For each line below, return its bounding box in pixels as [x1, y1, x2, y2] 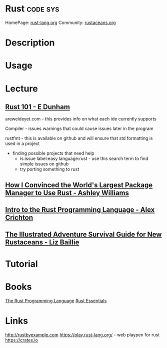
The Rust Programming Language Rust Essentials [5, 297, 107, 303]
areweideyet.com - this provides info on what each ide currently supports [5, 116, 156, 122]
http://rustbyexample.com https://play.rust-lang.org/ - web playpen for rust [5, 331, 160, 337]
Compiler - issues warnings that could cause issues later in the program [5, 125, 153, 131]
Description [5, 37, 55, 48]
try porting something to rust [19, 166, 79, 172]
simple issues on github [19, 161, 69, 167]
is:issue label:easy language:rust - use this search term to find [19, 155, 148, 161]
